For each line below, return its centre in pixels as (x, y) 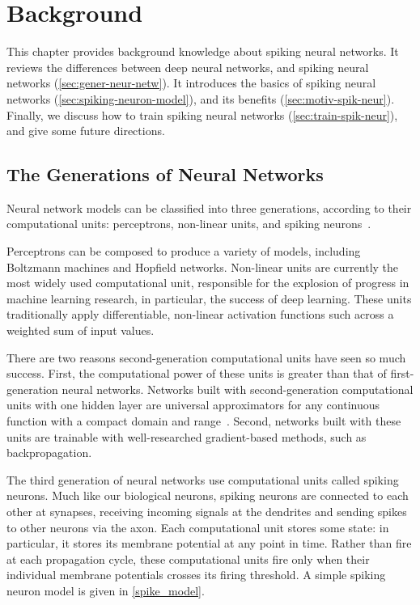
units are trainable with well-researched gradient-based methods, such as (187, 436)
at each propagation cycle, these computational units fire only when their (188, 558)
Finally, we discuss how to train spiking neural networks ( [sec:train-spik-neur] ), (202, 114)
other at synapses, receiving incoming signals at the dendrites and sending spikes (207, 511)
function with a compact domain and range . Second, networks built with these (204, 421)
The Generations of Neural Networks (165, 174)
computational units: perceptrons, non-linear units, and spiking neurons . (189, 224)
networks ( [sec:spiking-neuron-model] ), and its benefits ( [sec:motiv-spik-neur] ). (201, 98)
